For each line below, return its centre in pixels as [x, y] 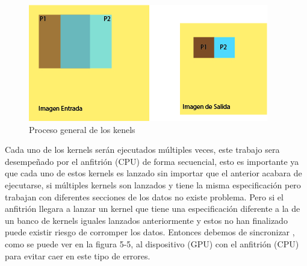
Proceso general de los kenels [82, 129]
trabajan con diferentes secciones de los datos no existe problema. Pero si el [144, 196]
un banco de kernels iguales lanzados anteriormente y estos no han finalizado [146, 220]
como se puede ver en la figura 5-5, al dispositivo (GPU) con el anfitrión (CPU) [152, 243]
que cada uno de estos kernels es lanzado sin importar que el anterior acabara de [153, 173]
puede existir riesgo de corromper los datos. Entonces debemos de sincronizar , [150, 232]
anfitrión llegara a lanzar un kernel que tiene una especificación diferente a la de [153, 209]
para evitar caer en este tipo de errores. [78, 255]
